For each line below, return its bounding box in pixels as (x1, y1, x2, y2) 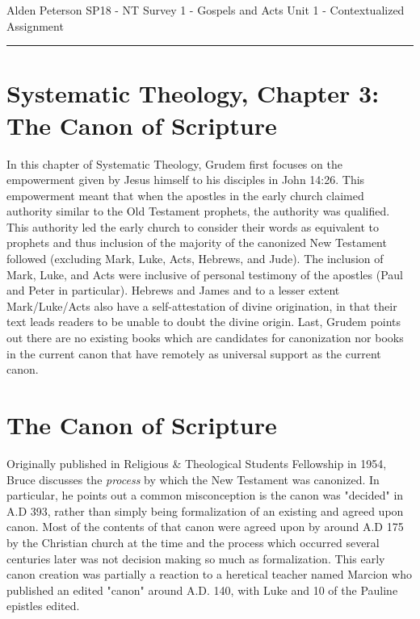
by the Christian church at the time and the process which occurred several (6, 533, 380, 550)
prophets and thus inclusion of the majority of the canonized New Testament (6, 234, 387, 251)
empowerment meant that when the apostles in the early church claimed (6, 186, 364, 203)
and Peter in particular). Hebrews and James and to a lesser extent (6, 282, 340, 299)
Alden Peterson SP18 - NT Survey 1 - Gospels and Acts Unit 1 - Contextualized (6, 2, 405, 18)
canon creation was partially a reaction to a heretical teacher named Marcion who (6, 566, 412, 583)
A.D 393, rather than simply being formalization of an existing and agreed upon (6, 502, 404, 519)
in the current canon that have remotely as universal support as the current (6, 345, 381, 362)
